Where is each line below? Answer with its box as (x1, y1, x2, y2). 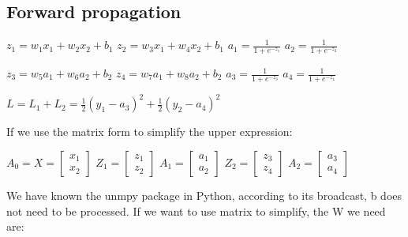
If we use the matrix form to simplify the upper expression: (6, 123, 293, 140)
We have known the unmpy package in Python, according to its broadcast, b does (6, 186, 402, 203)
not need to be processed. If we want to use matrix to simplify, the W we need (6, 202, 386, 219)
